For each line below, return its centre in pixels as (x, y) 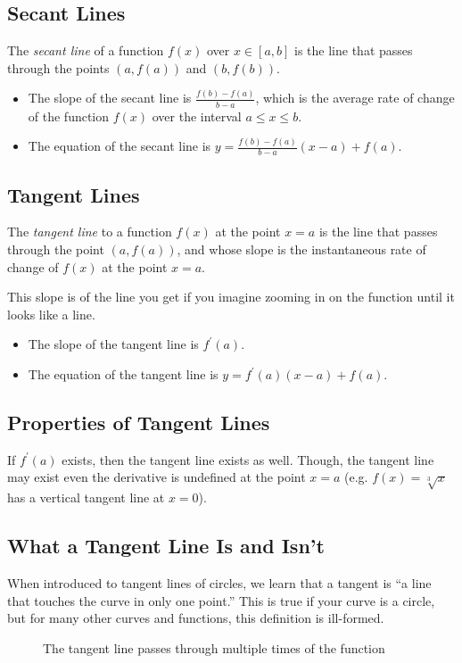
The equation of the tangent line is (123, 374)
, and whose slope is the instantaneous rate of (301, 249)
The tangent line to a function (90, 232)
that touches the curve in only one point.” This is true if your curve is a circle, (221, 600)
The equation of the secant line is (120, 146)
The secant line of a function (86, 50)
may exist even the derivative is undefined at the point (157, 477)
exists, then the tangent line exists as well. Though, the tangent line (248, 459)
